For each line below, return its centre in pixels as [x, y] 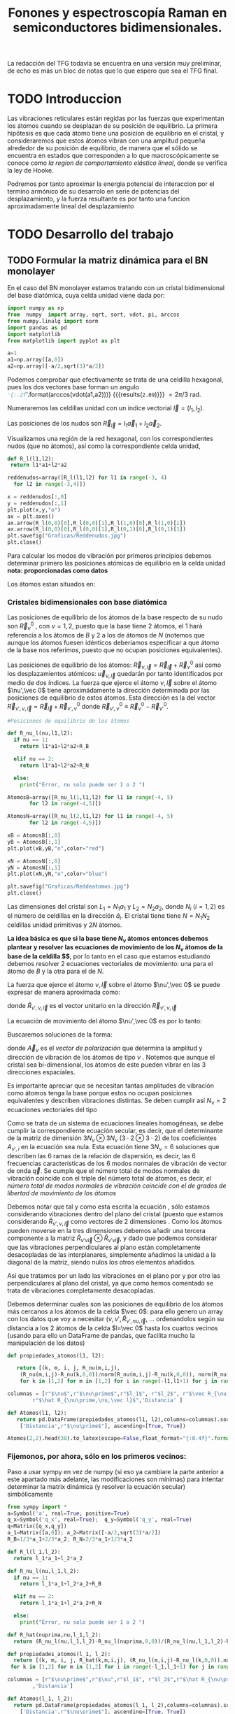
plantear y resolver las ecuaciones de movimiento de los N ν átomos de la [115, 948]
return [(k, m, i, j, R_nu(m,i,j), [68, 1368]
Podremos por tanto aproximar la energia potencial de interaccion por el [111, 184]
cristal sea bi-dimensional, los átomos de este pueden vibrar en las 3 [107, 1065]
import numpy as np [36, 308]
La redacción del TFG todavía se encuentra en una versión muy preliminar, [114, 64]
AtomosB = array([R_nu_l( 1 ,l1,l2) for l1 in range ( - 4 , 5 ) [90, 797]
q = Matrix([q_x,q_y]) [37, 1526]
